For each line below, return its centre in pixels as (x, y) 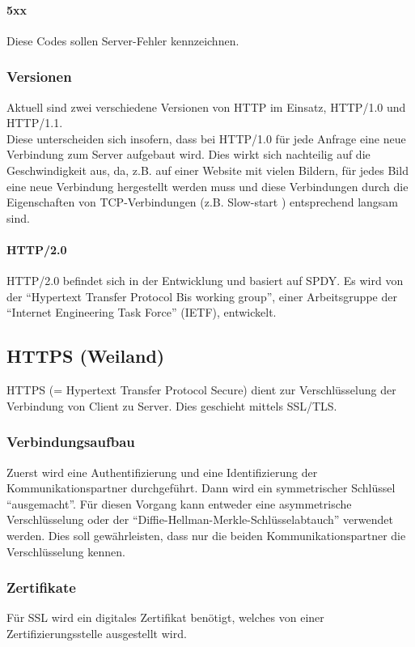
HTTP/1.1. (35, 123)
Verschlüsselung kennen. (66, 551)
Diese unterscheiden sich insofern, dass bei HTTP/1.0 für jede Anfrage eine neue (206, 138)
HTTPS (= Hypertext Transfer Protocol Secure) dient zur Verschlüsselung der (201, 390)
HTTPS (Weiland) (86, 356)
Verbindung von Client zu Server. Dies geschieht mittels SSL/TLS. (172, 405)
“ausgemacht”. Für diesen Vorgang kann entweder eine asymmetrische (179, 503)
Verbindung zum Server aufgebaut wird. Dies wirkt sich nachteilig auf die (188, 154)
